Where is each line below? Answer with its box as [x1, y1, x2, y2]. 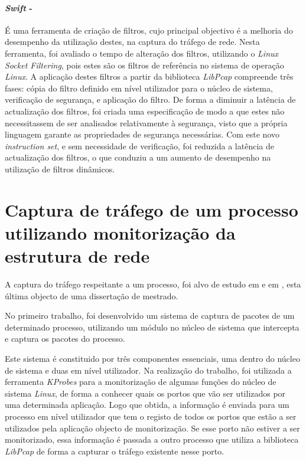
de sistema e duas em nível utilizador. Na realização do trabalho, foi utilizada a [5, 364, 292, 376]
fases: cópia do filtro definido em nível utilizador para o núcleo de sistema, [5, 81, 273, 94]
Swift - [5, 1, 32, 14]
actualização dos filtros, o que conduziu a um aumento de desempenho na [5, 151, 271, 164]
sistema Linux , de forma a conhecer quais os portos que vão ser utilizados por [5, 387, 286, 399]
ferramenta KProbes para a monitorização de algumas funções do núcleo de [5, 375, 276, 388]
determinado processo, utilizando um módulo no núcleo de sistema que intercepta [5, 321, 300, 333]
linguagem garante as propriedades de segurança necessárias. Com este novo [5, 128, 280, 140]
